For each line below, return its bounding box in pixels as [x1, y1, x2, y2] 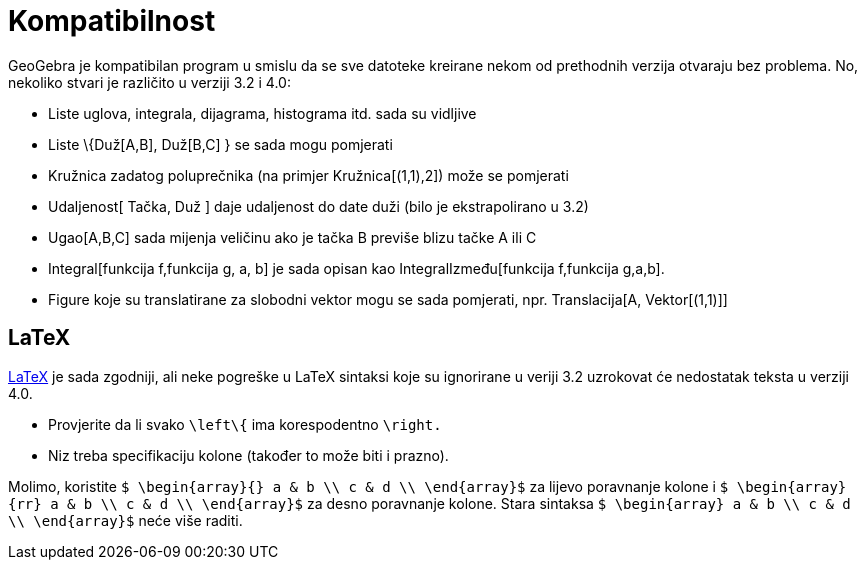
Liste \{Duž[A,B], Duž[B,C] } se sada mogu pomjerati [48, 135, 393, 153]
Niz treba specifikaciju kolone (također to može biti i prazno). [48, 446, 449, 464]
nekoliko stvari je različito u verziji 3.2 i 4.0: [8, 73, 291, 91]
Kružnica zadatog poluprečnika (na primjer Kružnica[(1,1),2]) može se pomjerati [48, 166, 569, 184]
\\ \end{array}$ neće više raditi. [8, 511, 243, 529]
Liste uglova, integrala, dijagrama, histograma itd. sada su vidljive [48, 104, 477, 122]
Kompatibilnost [8, 4, 216, 38]
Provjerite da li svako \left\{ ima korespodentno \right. [48, 415, 442, 433]
